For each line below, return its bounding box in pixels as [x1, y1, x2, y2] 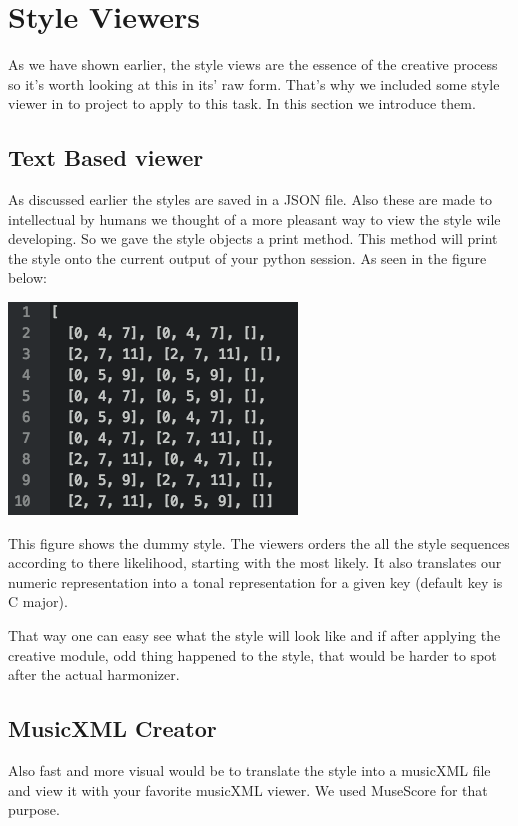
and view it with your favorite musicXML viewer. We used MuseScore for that [8, 779, 488, 800]
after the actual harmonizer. [8, 664, 180, 685]
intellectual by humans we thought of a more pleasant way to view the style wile [8, 208, 501, 229]
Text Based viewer [8, 142, 204, 173]
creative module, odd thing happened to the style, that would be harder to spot [8, 644, 497, 665]
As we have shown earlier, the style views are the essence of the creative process [8, 54, 498, 75]
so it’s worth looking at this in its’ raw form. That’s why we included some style [8, 73, 500, 94]
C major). [8, 591, 68, 612]
